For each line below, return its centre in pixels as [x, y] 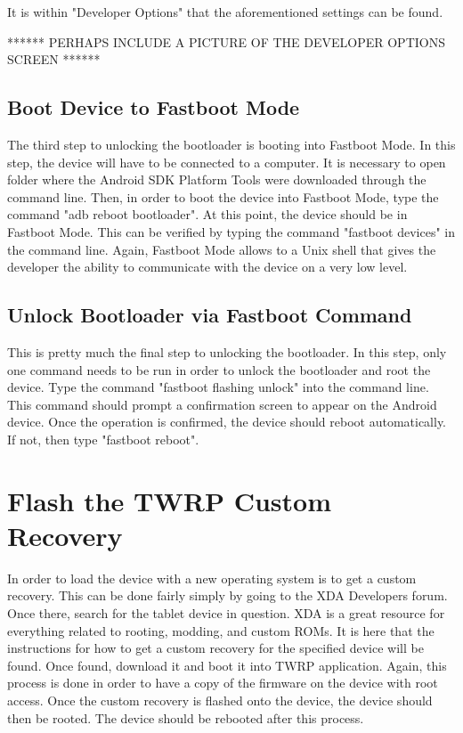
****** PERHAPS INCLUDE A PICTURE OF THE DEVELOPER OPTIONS [226, 41]
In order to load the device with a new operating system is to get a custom [212, 578]
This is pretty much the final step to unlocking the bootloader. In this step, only [227, 351]
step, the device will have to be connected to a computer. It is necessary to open [227, 162]
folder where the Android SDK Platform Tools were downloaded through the [217, 179]
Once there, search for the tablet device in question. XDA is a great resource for [226, 613]
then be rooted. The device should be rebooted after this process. [186, 717]
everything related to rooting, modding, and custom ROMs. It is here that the [221, 630]
